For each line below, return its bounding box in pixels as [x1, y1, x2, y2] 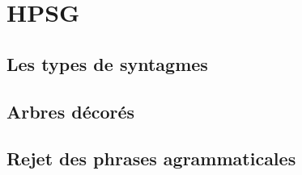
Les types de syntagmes [6, 51, 208, 76]
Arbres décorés [6, 98, 135, 123]
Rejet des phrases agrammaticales [6, 146, 296, 171]
